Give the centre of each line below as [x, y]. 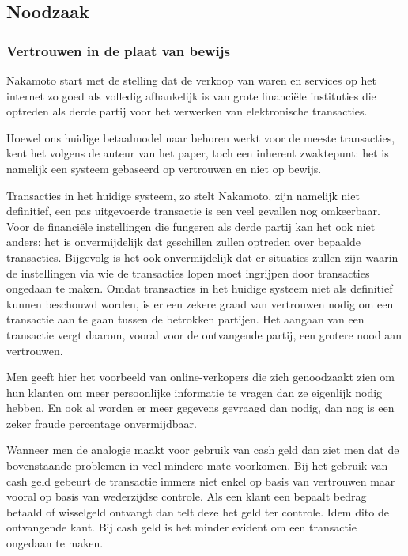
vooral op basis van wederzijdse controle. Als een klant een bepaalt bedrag [187, 496]
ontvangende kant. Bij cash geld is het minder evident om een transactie [182, 527]
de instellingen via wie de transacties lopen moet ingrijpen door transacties [188, 272]
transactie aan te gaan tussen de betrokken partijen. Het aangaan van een [185, 319]
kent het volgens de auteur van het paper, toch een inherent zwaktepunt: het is [198, 153]
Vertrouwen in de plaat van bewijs [118, 50]
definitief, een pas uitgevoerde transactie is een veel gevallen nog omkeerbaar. [193, 211]
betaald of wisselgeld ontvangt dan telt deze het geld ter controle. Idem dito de [198, 511]
